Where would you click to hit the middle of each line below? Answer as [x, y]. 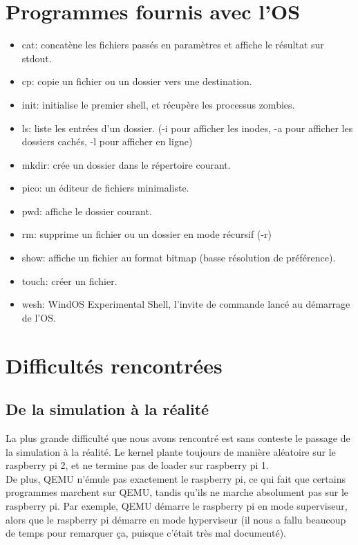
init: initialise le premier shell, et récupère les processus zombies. [158, 104]
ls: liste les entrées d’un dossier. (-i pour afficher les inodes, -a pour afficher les [187, 128]
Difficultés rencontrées [114, 365]
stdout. [37, 58]
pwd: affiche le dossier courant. [87, 211]
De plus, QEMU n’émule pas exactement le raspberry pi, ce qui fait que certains [176, 478]
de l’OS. [39, 317]
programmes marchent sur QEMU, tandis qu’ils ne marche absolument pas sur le [177, 492]
